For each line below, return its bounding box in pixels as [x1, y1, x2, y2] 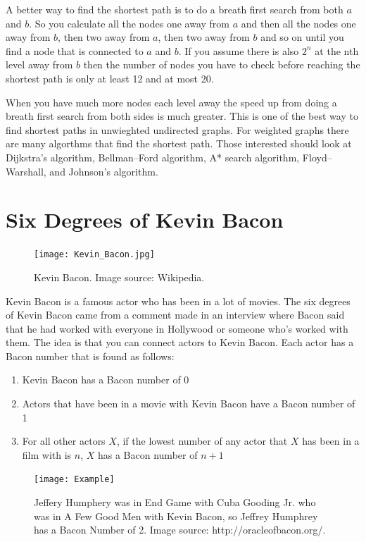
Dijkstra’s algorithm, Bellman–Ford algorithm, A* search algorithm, [6, 149, 300, 164]
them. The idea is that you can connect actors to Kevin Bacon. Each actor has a [6, 335, 354, 350]
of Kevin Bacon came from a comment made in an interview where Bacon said [6, 307, 345, 322]
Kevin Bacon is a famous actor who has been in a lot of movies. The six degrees [6, 293, 351, 308]
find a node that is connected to [6, 43, 144, 58]
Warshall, [6, 164, 46, 178]
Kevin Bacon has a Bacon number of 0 [22, 372, 189, 387]
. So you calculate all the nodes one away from [29, 16, 230, 30]
